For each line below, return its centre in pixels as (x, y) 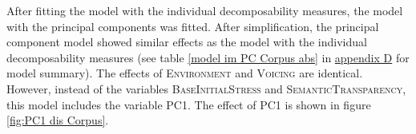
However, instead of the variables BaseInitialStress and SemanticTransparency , (206, 88)
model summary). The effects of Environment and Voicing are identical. (185, 73)
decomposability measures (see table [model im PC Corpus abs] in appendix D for (208, 57)
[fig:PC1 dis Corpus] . (58, 120)
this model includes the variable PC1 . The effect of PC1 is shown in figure (189, 104)
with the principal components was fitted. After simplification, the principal (193, 26)
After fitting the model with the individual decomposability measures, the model (205, 10)
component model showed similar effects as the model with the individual (187, 42)
